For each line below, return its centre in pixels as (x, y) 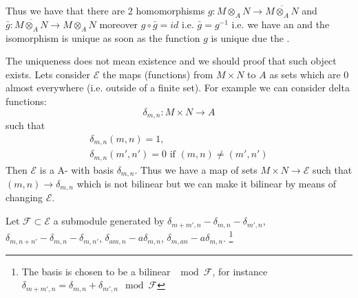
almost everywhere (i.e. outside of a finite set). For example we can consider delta (178, 88)
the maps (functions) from (158, 74)
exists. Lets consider (48, 74)
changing (24, 197)
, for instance (240, 271)
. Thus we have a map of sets (196, 169)
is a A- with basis (76, 169)
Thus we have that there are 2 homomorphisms (105, 10)
